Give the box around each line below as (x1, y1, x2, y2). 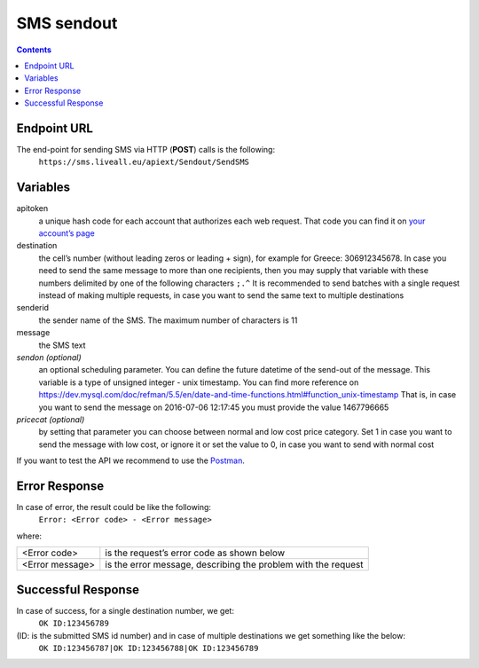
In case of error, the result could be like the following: (16, 502, 212, 513)
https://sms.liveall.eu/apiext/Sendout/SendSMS (38, 157, 250, 168)
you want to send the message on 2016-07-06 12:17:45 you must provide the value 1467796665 (38, 402, 389, 413)
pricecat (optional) (16, 413, 85, 425)
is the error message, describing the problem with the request (105, 559, 364, 571)
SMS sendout (16, 13, 118, 33)
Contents (16, 44, 52, 55)
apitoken (16, 203, 49, 214)
